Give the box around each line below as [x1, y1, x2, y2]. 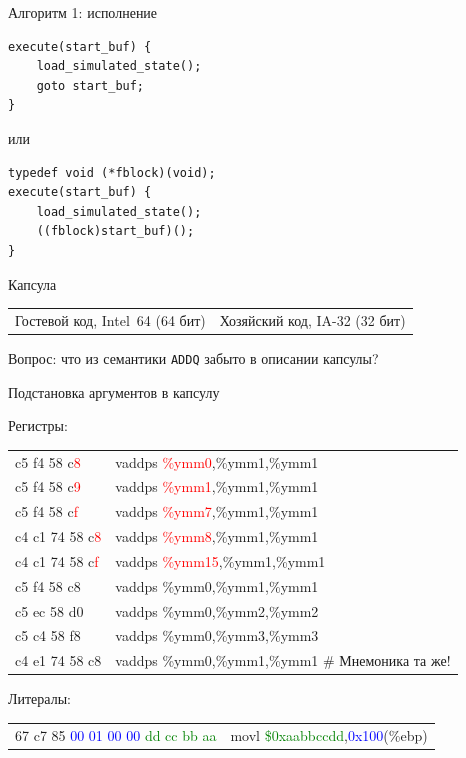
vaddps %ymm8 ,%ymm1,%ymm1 [115, 526, 319, 547]
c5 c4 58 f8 [15, 625, 81, 646]
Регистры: [8, 415, 68, 436]
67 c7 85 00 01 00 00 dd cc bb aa [15, 724, 217, 745]
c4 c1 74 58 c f [15, 550, 99, 571]
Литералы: [8, 688, 71, 709]
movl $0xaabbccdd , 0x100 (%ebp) [230, 724, 428, 745]
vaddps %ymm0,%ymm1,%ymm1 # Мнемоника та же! [115, 650, 451, 671]
